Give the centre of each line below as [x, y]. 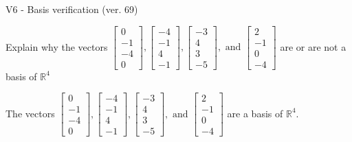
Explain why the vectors [57, 46]
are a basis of [255, 113]
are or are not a [313, 46]
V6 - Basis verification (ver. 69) [72, 9]
